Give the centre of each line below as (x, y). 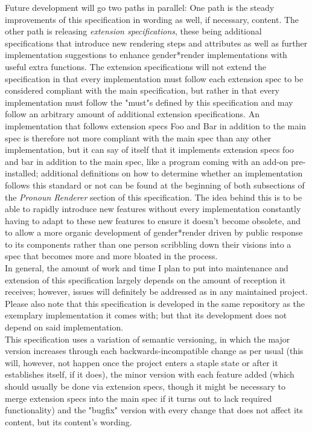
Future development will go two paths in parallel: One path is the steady (140, 7)
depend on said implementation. (64, 327)
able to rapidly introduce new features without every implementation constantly (153, 209)
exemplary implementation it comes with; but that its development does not (146, 315)
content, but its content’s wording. (68, 421)
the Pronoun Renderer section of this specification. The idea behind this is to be (154, 197)
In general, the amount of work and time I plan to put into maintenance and (147, 268)
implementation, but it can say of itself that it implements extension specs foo (149, 150)
